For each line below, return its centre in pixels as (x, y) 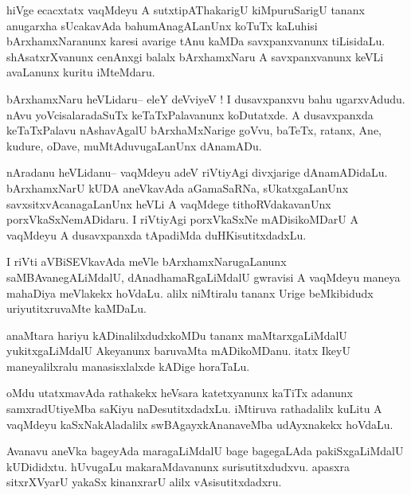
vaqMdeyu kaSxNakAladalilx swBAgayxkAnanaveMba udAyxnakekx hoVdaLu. (200, 424)
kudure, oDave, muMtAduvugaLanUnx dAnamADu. (134, 145)
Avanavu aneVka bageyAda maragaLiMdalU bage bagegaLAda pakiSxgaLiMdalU (205, 451)
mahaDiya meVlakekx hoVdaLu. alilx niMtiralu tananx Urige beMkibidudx (190, 292)
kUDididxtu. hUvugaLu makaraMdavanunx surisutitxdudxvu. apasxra (178, 466)
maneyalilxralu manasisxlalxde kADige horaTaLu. (128, 366)
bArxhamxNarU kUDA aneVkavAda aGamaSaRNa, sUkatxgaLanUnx (178, 187)
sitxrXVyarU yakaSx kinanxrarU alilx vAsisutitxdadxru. (144, 482)
